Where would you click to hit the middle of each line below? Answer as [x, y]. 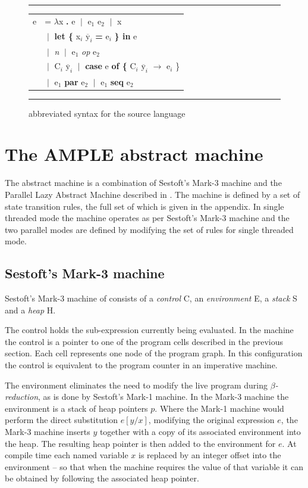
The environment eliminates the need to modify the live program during [136, 385]
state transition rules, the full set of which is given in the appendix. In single [144, 206]
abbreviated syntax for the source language [107, 113]
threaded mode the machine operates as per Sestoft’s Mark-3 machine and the [147, 218]
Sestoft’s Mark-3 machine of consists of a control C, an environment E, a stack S [151, 298]
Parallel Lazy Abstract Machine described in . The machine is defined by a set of [153, 194]
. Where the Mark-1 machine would [219, 408]
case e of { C [111, 66]
